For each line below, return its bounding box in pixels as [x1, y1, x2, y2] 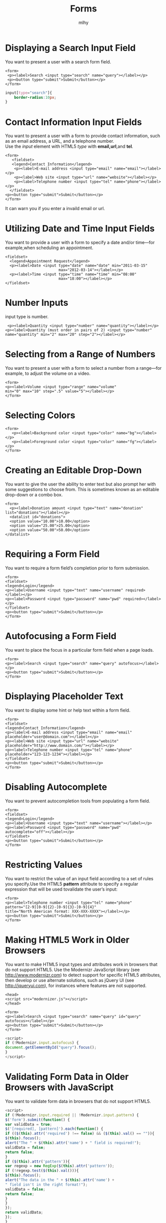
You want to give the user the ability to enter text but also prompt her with [5, 481, 156, 487]
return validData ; [5, 1210, 43, 1215]
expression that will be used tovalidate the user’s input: [5, 886, 118, 892]
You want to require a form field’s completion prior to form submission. [5, 565, 150, 571]
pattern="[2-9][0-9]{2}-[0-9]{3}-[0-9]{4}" [5, 904, 97, 910]
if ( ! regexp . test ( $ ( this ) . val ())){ [5, 1168, 79, 1173]
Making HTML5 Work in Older [5, 934, 130, 946]
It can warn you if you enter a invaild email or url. [5, 206, 105, 212]
